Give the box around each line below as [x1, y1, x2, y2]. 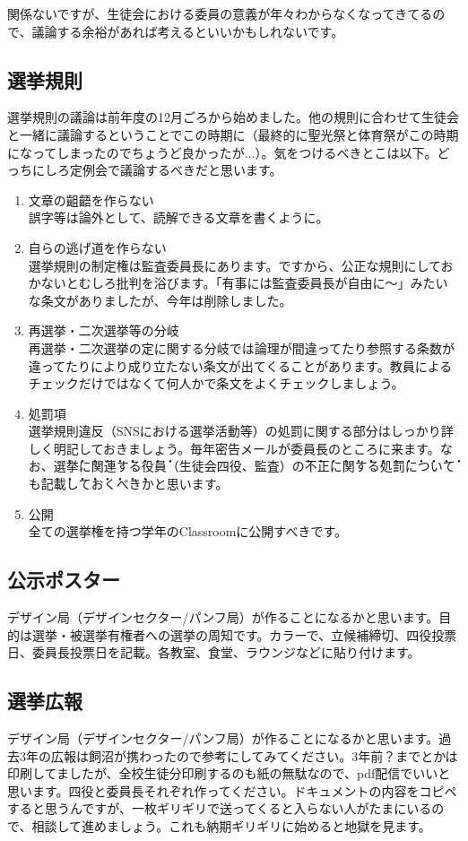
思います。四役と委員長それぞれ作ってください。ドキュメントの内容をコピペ [7, 781, 457, 800]
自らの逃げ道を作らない [28, 238, 167, 256]
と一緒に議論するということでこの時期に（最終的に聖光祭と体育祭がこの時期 [7, 125, 459, 143]
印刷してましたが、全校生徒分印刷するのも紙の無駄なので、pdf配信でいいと [7, 764, 451, 783]
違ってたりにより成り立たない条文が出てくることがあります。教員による [28, 356, 453, 375]
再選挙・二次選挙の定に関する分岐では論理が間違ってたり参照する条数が [28, 338, 455, 357]
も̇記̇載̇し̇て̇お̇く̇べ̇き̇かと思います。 [28, 474, 229, 493]
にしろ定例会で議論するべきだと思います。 [31, 160, 282, 179]
